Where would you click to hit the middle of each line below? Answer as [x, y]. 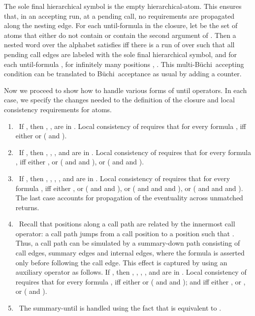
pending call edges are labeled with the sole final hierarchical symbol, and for [120, 54]
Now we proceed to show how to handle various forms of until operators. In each [126, 90]
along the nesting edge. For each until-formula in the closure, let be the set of [121, 25]
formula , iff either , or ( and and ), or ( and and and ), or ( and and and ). [129, 188]
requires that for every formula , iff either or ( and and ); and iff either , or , [130, 281]
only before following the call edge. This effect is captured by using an [121, 262]
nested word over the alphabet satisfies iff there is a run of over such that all [119, 45]
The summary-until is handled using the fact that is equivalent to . [120, 308]
